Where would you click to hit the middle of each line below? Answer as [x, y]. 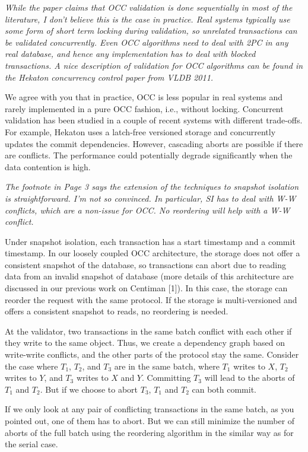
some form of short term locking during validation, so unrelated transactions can [151, 31]
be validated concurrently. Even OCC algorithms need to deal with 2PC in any [147, 42]
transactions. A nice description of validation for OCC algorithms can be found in [154, 65]
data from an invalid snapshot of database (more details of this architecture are [149, 276]
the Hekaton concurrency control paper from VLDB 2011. [109, 77]
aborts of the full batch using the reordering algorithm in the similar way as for [149, 432]
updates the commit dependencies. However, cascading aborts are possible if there [154, 143]
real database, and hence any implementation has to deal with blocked [130, 54]
